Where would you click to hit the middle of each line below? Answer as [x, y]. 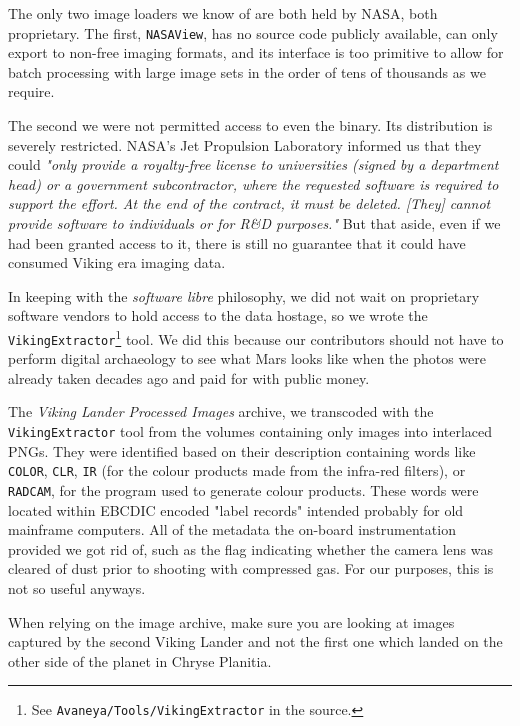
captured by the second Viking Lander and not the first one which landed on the [255, 641]
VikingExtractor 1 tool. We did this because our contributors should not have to [256, 337]
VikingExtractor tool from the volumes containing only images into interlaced [250, 431]
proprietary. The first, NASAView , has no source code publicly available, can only [253, 32]
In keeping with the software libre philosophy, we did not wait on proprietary [244, 295]
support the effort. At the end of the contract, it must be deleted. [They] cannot [249, 203]
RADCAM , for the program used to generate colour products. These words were [243, 489]
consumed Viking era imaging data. [117, 262]
